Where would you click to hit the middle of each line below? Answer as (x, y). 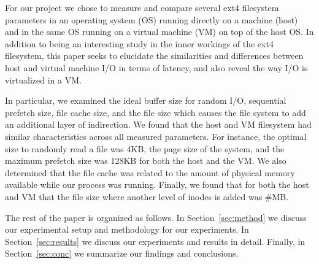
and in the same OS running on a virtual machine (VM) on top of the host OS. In (159, 32)
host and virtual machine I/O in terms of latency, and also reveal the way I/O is (156, 67)
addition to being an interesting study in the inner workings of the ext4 (139, 43)
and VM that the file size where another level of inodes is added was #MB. (147, 196)
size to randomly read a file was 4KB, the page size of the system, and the (145, 148)
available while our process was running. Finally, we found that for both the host (157, 184)
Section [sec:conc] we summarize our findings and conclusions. (122, 253)
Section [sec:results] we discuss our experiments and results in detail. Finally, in (155, 241)
